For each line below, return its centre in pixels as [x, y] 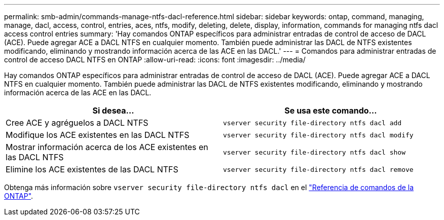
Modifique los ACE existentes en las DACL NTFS [98, 135]
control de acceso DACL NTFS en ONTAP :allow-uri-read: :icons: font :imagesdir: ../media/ [155, 60]
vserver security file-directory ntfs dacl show [314, 152]
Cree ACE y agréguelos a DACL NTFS [77, 123]
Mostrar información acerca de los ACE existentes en [107, 147]
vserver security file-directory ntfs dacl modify [318, 135]
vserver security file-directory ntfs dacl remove [318, 169]
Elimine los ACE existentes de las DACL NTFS [92, 169]
